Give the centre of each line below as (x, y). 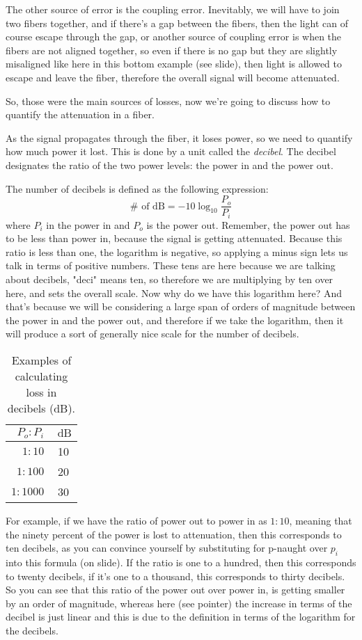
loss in (41, 392)
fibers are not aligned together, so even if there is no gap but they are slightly (172, 50)
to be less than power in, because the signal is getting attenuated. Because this (174, 238)
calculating (41, 376)
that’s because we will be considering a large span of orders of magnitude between (181, 306)
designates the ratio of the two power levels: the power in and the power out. (170, 165)
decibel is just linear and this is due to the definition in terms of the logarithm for (181, 617)
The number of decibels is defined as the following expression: (137, 188)
